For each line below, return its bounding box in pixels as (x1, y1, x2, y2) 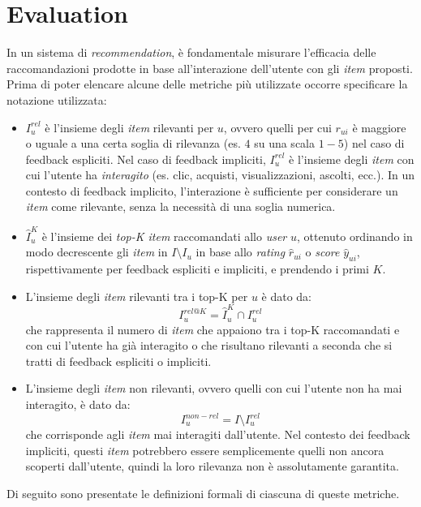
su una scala (254, 135, 315, 152)
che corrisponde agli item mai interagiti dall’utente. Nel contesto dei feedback (25, 426, 410, 442)
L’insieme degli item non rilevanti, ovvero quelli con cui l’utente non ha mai (25, 380, 402, 397)
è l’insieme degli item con (289, 150, 415, 167)
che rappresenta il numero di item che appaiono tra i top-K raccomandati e (25, 320, 400, 337)
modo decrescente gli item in (25, 243, 168, 260)
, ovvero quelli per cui (223, 118, 332, 135)
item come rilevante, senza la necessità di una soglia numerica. (25, 198, 336, 215)
